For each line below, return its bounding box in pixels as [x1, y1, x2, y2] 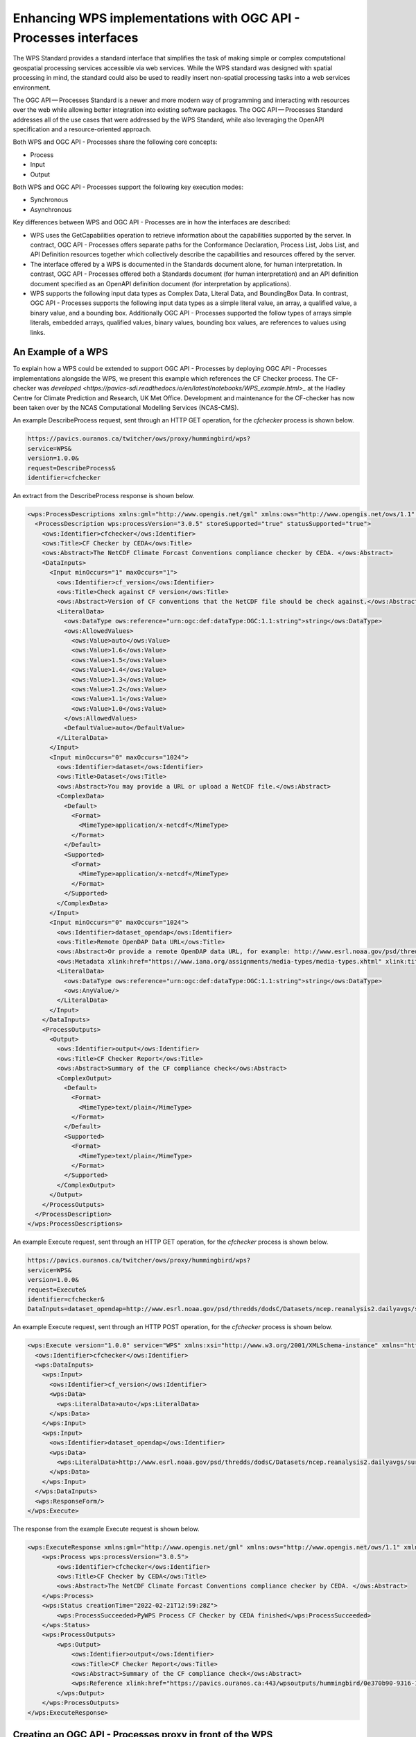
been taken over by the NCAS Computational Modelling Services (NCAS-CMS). [12, 403, 239, 411]
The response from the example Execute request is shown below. [12, 1524, 200, 1533]
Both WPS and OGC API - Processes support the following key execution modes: [12, 183, 244, 191]
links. [30, 328, 46, 336]
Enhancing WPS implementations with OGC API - [12, 10, 301, 26]
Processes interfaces [12, 30, 139, 45]
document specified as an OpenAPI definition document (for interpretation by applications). [30, 279, 291, 288]
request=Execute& [27, 1285, 87, 1294]
